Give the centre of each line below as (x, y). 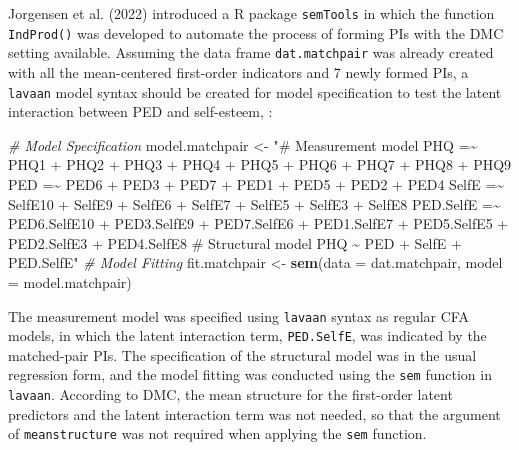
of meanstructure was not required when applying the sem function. (217, 433)
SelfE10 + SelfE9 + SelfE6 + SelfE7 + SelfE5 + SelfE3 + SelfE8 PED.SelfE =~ (254, 203)
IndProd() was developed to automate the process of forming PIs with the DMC (256, 32)
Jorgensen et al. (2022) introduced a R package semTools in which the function (251, 13)
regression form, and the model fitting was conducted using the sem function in (250, 374)
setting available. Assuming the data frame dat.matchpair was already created (251, 52)
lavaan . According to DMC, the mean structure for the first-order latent (230, 394)
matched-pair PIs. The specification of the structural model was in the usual (242, 354)
